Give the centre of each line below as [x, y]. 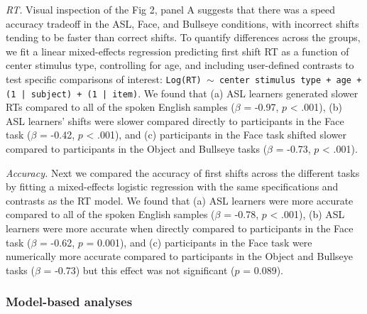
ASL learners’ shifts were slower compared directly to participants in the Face [175, 120]
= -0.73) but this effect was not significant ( [139, 270]
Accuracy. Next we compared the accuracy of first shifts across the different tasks [183, 172]
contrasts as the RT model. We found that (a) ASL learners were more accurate [180, 200]
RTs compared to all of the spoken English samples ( [120, 107]
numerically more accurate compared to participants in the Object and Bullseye [179, 256]
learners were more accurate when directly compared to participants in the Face [180, 228]
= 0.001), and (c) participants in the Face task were [199, 242]
